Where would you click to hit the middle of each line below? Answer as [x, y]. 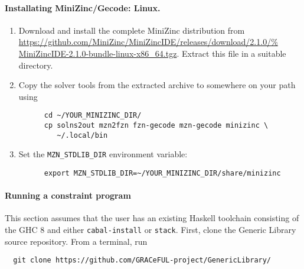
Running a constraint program [68, 195]
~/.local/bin [82, 135]
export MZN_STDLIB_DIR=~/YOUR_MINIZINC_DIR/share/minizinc [162, 173]
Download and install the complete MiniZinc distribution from [132, 30]
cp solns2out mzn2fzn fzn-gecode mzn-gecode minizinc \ [156, 126]
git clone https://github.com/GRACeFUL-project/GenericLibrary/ [142, 260]
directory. [36, 65]
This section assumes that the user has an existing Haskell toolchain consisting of [152, 218]
